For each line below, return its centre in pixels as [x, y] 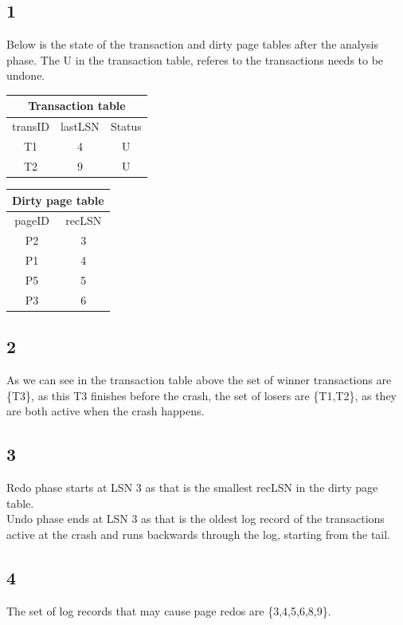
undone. [26, 75]
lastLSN [80, 126]
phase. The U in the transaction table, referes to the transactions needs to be [195, 59]
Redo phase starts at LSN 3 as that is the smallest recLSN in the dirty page [192, 487]
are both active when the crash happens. [106, 411]
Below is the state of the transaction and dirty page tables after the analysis [193, 44]
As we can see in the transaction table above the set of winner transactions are [199, 380]
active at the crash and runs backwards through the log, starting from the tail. [199, 534]
